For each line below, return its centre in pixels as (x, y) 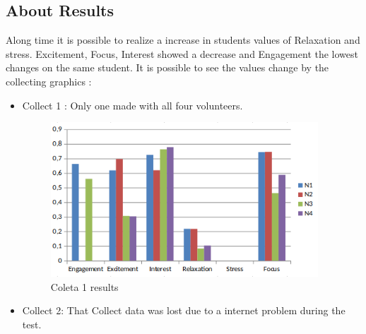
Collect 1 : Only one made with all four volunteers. (132, 105)
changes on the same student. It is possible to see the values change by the (167, 67)
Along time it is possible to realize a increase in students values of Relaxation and (183, 40)
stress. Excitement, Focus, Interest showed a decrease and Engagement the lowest (182, 53)
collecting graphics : (49, 81)
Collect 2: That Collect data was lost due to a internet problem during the (184, 310)
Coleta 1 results (84, 286)
